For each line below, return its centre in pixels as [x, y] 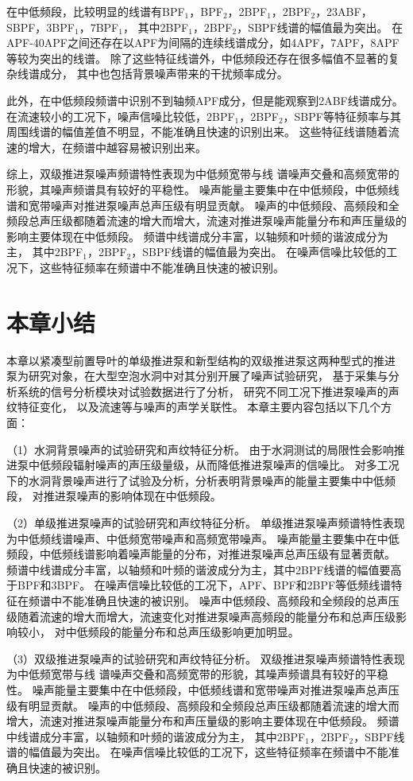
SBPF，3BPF [41, 27]
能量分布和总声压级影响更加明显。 [210, 632]
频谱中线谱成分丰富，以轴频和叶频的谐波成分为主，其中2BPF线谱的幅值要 [199, 569]
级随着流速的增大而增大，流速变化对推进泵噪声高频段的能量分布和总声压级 [201, 616]
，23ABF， [344, 11]
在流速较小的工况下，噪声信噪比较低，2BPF [121, 116]
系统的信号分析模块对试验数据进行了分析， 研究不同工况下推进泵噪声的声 [208, 391]
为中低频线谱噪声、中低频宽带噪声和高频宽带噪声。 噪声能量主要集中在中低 [203, 538]
